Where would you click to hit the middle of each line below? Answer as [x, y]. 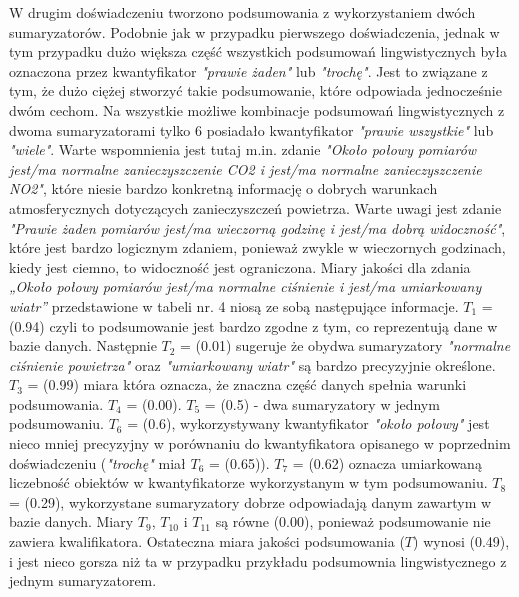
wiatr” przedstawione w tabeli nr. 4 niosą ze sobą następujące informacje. [234, 305]
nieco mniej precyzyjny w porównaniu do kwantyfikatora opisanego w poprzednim [260, 443]
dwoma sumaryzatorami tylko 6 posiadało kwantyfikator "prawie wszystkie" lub [251, 129]
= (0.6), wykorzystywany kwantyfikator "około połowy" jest [308, 423]
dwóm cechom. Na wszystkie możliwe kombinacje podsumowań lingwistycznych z [257, 109]
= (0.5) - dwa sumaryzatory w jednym [322, 403]
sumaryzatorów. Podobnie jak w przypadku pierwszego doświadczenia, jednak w [254, 31]
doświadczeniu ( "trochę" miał [97, 462]
